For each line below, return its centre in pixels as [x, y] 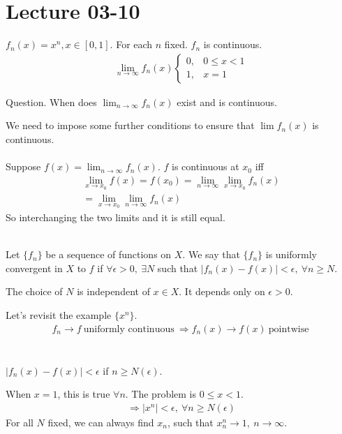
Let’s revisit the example [59, 315]
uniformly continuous [129, 329]
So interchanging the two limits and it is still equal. [116, 217]
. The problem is [161, 394]
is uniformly [291, 254]
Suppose [23, 166]
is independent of [113, 291]
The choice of [34, 291]
